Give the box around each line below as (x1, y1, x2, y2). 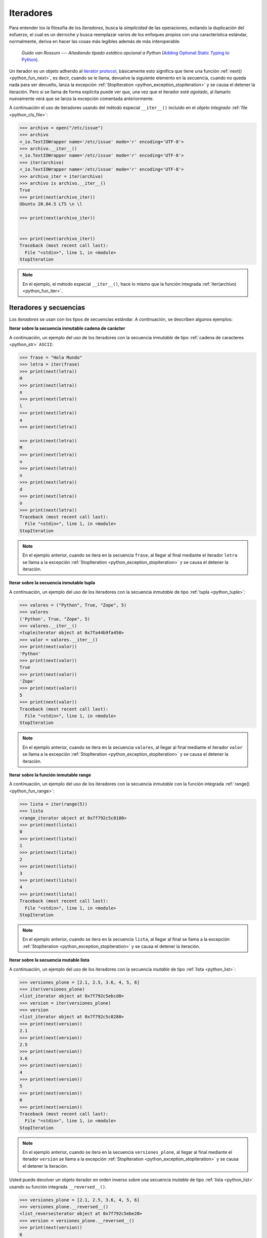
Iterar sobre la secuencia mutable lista (9, 957, 90, 963)
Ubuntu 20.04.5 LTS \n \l (19, 201, 83, 207)
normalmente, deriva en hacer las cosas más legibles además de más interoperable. (9, 39, 180, 45)
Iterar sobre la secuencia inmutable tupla (9, 580, 95, 586)
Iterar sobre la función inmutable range (9, 772, 91, 777)
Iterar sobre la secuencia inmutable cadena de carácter (9, 325, 126, 331)
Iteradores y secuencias (9, 303, 85, 311)
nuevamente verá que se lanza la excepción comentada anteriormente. (9, 96, 154, 102)
